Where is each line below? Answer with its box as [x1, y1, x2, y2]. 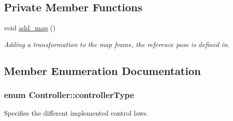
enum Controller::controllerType [4, 89, 134, 101]
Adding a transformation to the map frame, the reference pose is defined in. [4, 39, 230, 49]
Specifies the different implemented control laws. [4, 108, 148, 118]
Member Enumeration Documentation [4, 63, 201, 78]
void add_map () [4, 23, 56, 33]
